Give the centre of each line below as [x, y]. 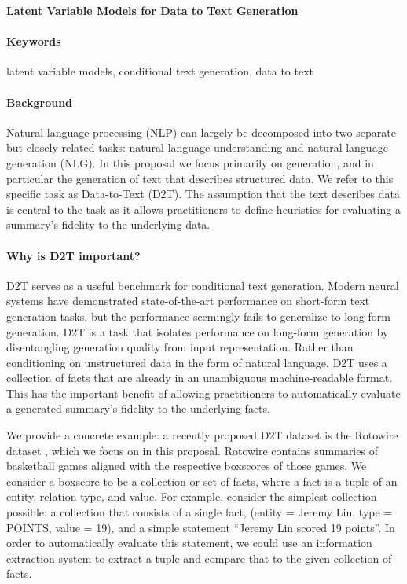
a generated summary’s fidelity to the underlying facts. [138, 408]
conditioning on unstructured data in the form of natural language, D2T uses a [197, 362]
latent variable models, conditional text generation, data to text [160, 71]
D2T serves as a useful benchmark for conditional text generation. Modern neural [203, 285]
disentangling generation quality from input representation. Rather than [180, 347]
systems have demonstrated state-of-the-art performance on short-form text [188, 301]
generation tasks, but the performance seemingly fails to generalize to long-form [198, 316]
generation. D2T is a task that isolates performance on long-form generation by [198, 331]
